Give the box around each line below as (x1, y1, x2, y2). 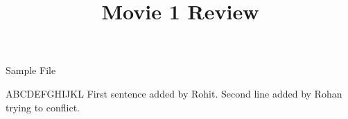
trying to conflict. (6, 100, 80, 114)
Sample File (6, 63, 56, 77)
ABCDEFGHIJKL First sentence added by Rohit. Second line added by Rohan (6, 86, 342, 100)
